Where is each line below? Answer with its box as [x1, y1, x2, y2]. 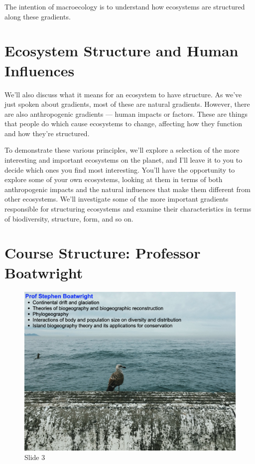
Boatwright [4, 262, 83, 282]
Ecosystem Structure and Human [4, 40, 239, 61]
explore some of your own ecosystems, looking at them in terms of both [4, 174, 223, 185]
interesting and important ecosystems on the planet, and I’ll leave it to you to [4, 155, 243, 165]
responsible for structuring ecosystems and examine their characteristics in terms [4, 204, 252, 214]
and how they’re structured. [4, 128, 90, 138]
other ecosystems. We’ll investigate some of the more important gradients [4, 194, 229, 204]
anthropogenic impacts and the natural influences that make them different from [4, 184, 251, 194]
